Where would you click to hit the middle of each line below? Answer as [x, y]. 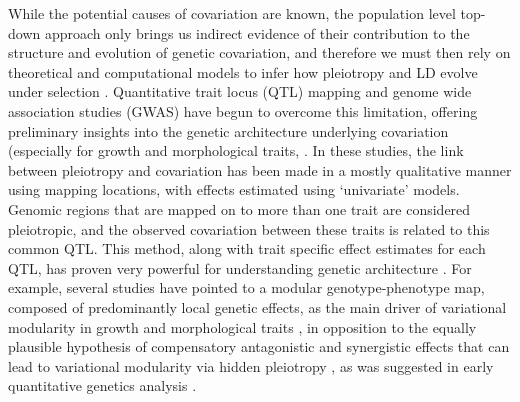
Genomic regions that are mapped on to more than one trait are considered [239, 208]
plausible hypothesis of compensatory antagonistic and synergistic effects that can [259, 346]
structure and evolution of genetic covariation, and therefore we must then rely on [259, 52]
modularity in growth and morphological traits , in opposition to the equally [242, 326]
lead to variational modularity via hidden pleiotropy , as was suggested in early [251, 365]
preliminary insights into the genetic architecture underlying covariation [228, 130]
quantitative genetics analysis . [102, 385]
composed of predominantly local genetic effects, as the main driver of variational [257, 306]
